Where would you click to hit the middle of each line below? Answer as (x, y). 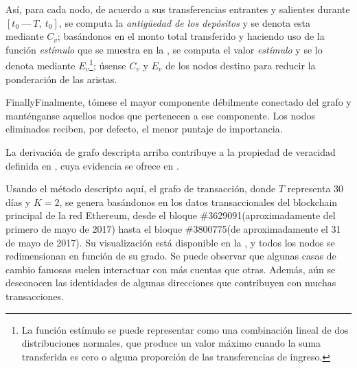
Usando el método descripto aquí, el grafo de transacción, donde (141, 188)
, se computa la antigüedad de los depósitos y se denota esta (185, 22)
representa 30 (315, 188)
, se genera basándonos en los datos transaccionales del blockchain (198, 202)
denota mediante (41, 66)
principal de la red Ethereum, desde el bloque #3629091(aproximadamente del (171, 215)
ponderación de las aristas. (61, 79)
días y (18, 202)
